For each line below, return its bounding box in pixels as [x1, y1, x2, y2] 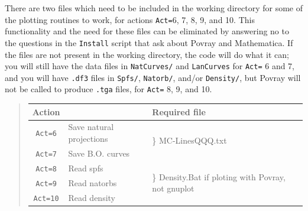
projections [68, 132, 108, 144]
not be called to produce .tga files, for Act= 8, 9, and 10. [5, 83, 212, 95]
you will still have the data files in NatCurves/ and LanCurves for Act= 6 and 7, [5, 60, 295, 72]
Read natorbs [68, 176, 117, 189]
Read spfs [68, 161, 103, 174]
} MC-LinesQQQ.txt [152, 134, 227, 146]
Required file [152, 105, 206, 118]
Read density [68, 191, 115, 203]
